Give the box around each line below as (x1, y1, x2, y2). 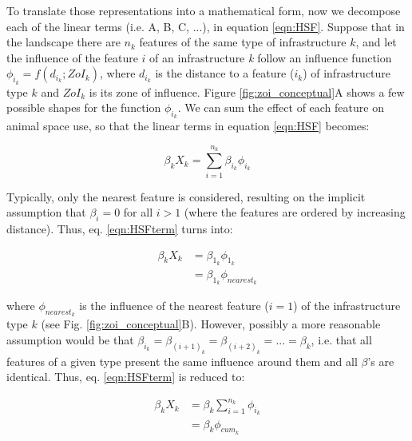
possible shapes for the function (6, 99, 161, 116)
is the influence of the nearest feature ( (79, 296, 269, 313)
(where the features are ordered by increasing (184, 204, 406, 220)
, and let (355, 34, 397, 50)
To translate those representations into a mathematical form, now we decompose (6, 2, 401, 18)
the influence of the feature (6, 49, 138, 66)
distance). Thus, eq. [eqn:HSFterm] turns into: (6, 220, 233, 236)
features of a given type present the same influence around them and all (6, 352, 358, 369)
